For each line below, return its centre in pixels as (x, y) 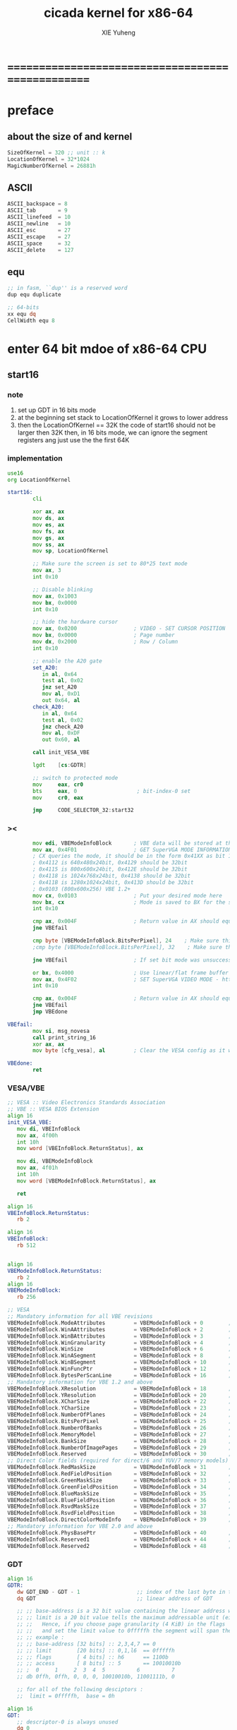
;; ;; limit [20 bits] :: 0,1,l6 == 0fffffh (96, 1650)
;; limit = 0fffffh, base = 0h (66, 1696)
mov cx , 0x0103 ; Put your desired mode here (127, 895)
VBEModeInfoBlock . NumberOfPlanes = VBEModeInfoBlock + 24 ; (120, 1415)
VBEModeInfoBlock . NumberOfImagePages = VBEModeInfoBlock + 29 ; (120, 1448)
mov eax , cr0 (58, 785)
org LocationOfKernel (39, 480)
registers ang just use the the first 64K (73, 440)
